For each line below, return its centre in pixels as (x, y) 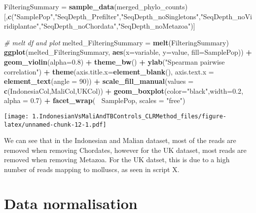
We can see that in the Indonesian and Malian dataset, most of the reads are (120, 140)
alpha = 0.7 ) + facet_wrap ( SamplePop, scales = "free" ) (95, 100)
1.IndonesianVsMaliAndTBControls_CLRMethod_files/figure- (129, 116)
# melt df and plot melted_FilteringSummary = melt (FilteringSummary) (116, 42)
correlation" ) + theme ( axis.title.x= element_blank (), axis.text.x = (109, 71)
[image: (17, 116)
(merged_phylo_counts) (151, 6)
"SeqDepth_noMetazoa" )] (157, 26)
